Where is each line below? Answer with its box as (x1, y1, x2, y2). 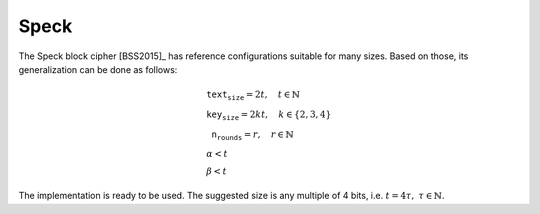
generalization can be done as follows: (18, 63, 178, 75)
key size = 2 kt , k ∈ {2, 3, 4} (206, 108, 332, 122)
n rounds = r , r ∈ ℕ (211, 128, 294, 142)
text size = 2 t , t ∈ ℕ (206, 89, 300, 102)
